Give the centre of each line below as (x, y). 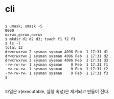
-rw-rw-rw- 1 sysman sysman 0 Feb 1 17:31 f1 (57, 64)
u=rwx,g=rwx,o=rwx (24, 35)
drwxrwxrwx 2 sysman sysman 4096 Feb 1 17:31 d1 (57, 52)
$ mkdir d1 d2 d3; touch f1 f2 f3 (40, 39)
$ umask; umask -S (24, 26)
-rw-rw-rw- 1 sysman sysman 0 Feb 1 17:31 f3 (57, 73)
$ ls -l (13, 43)
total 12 (14, 47)
